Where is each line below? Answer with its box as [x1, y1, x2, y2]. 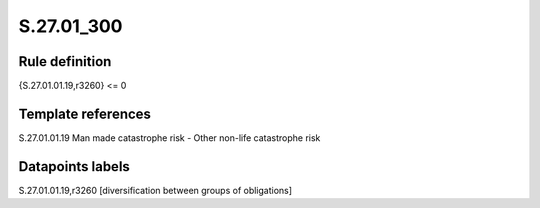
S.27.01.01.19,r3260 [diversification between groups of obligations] [18, 184, 293, 196]
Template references [18, 105, 152, 122]
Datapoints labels [18, 158, 130, 175]
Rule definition [18, 53, 112, 70]
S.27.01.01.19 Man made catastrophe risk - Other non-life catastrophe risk [18, 131, 321, 144]
